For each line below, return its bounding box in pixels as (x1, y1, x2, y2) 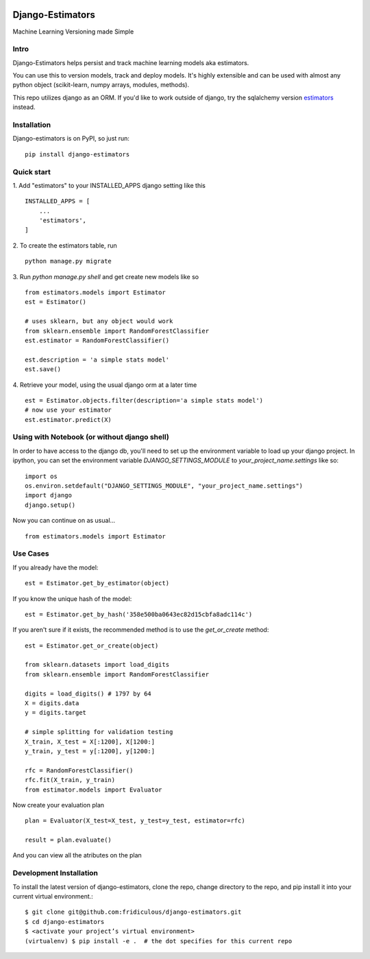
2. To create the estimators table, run (12, 241, 117, 250)
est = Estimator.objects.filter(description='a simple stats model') (25, 396, 264, 404)
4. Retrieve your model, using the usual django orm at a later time (12, 381, 197, 389)
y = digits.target (25, 709, 87, 717)
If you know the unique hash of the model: (12, 594, 132, 603)
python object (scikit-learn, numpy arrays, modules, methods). (12, 81, 190, 89)
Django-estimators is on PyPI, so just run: (12, 134, 130, 143)
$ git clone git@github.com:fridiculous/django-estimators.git (25, 908, 242, 916)
